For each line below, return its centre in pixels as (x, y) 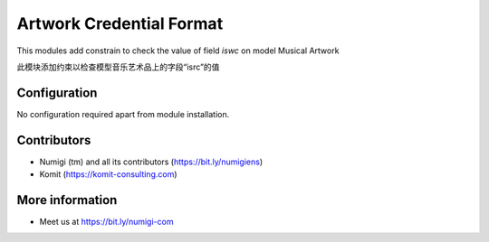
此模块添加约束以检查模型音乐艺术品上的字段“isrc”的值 (118, 67)
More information (67, 200)
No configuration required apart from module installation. (123, 114)
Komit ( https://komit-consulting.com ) (108, 174)
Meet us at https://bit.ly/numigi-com (106, 222)
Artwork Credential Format (120, 23)
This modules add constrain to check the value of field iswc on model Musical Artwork (178, 51)
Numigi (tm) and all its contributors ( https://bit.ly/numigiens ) (151, 162)
